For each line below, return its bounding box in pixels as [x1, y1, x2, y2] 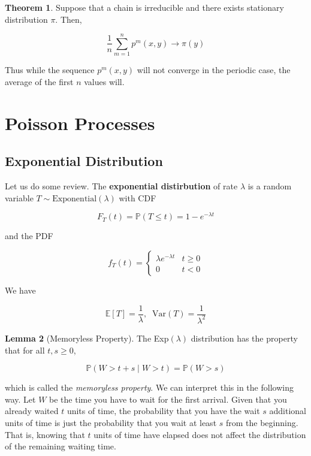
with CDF [119, 191, 156, 204]
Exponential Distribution [5, 152, 163, 170]
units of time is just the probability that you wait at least [5, 416, 217, 428]
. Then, [55, 13, 82, 25]
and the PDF [5, 229, 53, 242]
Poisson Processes [5, 110, 155, 135]
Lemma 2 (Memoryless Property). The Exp [5, 331, 169, 344]
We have [5, 283, 36, 296]
